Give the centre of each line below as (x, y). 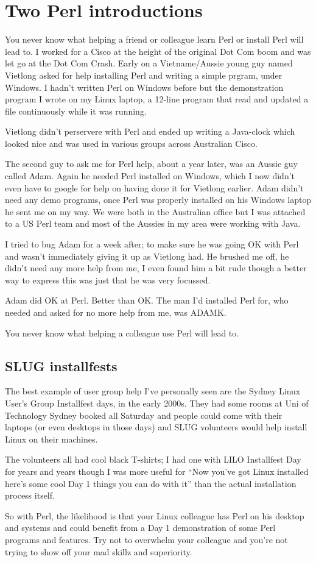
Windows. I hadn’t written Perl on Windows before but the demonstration (144, 87)
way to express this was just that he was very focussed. (108, 279)
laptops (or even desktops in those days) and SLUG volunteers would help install (156, 427)
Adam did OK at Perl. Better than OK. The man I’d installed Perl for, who (147, 300)
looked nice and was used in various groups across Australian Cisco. (131, 143)
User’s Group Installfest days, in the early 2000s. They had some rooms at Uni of (157, 403)
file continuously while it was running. (76, 111)
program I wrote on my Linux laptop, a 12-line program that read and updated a (157, 99)
